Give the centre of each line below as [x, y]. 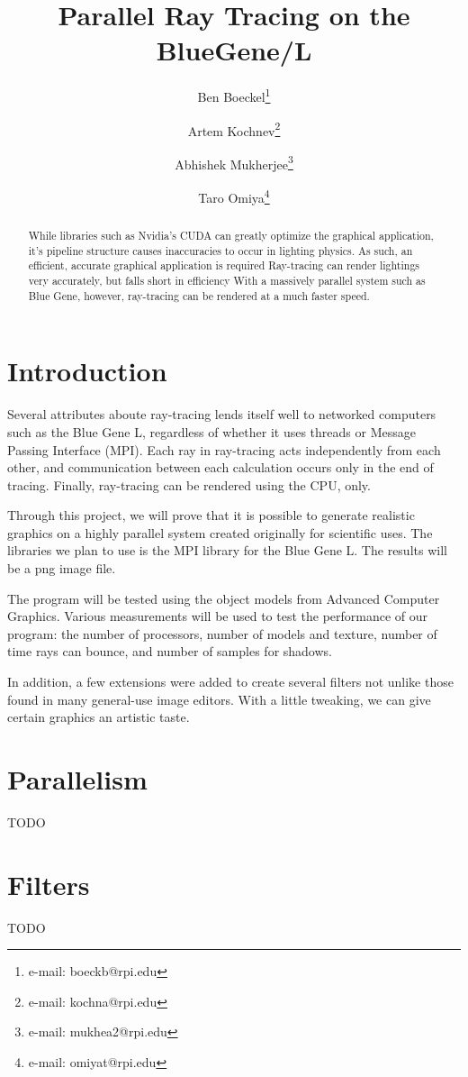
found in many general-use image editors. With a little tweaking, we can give [219, 699]
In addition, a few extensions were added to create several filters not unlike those [230, 682]
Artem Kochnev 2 [234, 129]
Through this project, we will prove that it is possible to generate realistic [211, 515]
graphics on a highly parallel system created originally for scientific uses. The [220, 532]
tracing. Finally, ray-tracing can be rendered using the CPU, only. [189, 484]
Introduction [87, 371]
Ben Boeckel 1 [234, 95]
